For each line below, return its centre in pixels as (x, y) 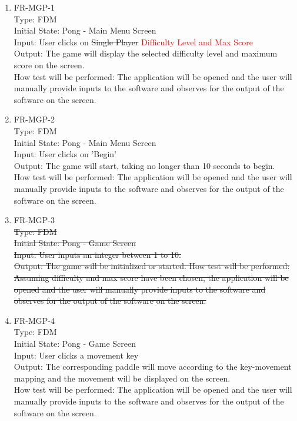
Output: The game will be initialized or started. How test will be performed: (152, 266)
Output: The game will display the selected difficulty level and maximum (146, 53)
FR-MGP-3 (34, 220)
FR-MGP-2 (34, 119)
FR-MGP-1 (34, 7)
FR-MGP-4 (34, 320)
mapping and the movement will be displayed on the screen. (122, 378)
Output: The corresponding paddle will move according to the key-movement (153, 367)
